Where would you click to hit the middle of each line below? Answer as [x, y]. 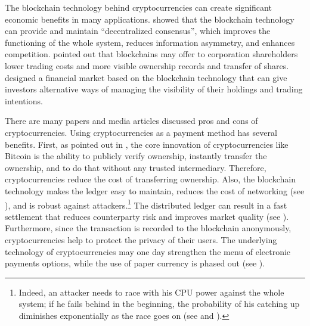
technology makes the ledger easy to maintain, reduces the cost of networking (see [155, 190]
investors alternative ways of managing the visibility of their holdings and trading [154, 89]
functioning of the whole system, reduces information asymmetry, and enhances [150, 42]
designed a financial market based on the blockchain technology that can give [146, 77]
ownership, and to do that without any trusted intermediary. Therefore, [136, 167]
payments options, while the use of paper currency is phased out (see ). [135, 263]
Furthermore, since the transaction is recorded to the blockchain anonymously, [148, 228]
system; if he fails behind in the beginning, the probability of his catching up [159, 304]
